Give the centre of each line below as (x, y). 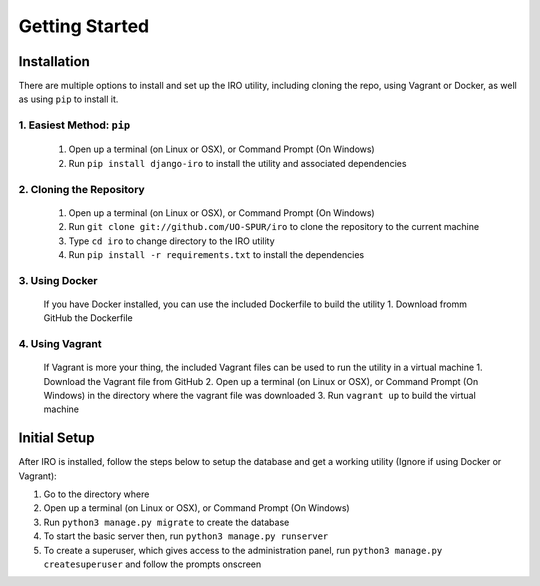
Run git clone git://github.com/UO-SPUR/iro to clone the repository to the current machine (274, 227)
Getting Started (84, 26)
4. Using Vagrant (60, 344)
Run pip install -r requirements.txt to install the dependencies (216, 254)
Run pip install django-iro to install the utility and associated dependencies (237, 163)
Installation (54, 61)
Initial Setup (56, 438)
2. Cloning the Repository (81, 189)
